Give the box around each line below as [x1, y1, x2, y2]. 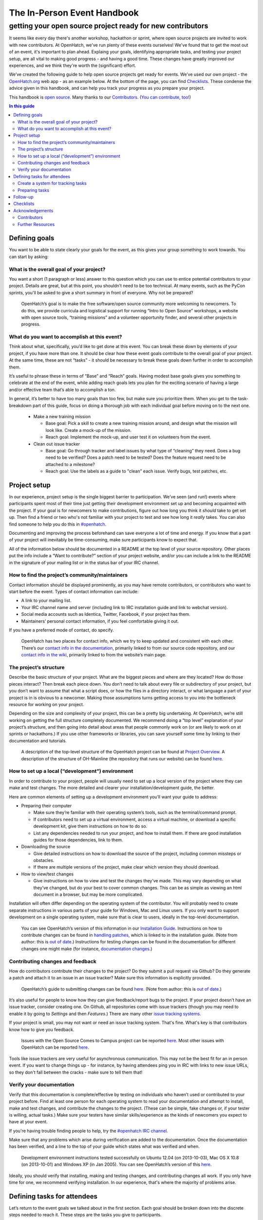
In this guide [9, 103, 35, 109]
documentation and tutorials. [9, 737, 67, 744]
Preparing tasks [18, 187, 50, 193]
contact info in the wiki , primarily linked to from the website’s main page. [21, 652, 167, 658]
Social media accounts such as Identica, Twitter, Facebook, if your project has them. [21, 611, 190, 617]
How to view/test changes [21, 871, 74, 877]
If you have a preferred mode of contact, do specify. [9, 627, 114, 633]
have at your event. [9, 1119, 48, 1125]
